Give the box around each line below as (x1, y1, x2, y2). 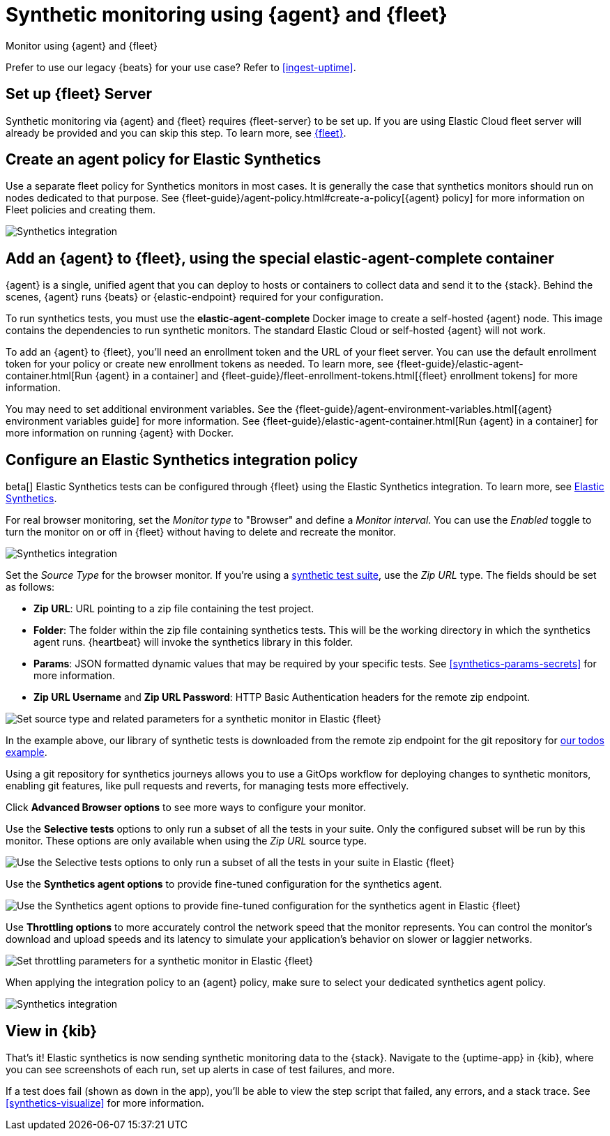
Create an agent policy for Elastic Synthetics (6, 151, 321, 169)
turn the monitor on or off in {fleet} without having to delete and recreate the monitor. (6, 526, 396, 538)
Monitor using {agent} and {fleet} (6, 39, 158, 52)
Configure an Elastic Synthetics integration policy (6, 450, 358, 469)
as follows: (6, 581, 55, 593)
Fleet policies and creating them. (6, 204, 156, 216)
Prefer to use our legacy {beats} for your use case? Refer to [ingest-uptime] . (6, 61, 356, 73)
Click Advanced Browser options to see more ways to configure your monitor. (6, 801, 366, 814)
